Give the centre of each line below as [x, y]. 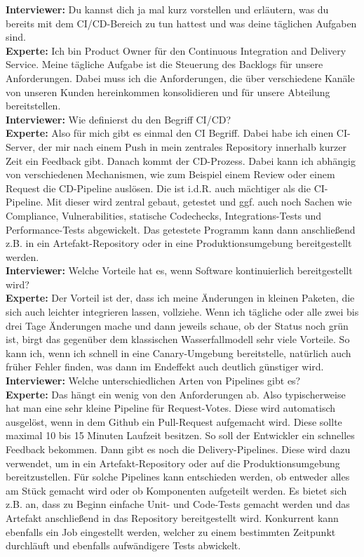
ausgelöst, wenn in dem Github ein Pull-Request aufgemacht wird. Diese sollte [174, 421]
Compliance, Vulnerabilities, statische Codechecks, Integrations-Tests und [164, 215]
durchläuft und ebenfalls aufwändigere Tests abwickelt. [123, 545]
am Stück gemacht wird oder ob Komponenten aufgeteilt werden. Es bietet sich [176, 490]
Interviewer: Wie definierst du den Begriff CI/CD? [119, 119]
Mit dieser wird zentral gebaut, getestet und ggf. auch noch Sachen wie [199, 202]
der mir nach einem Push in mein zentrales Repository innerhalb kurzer [192, 146]
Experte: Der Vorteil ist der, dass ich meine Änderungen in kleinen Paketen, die [180, 298]
